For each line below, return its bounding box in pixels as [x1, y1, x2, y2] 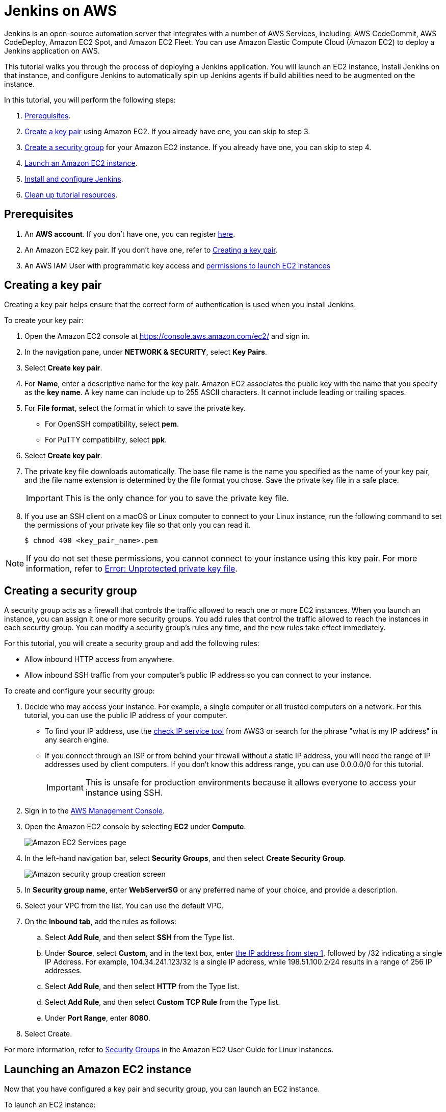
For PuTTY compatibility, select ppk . [45, 435, 167, 444]
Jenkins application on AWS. [4, 46, 100, 55]
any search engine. [45, 735, 109, 745]
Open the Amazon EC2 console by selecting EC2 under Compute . [24, 822, 246, 831]
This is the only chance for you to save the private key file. [65, 493, 289, 504]
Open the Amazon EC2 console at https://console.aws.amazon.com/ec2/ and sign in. [24, 332, 310, 341]
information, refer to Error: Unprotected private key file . [26, 563, 238, 574]
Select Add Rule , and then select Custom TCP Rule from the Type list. [45, 998, 280, 1007]
